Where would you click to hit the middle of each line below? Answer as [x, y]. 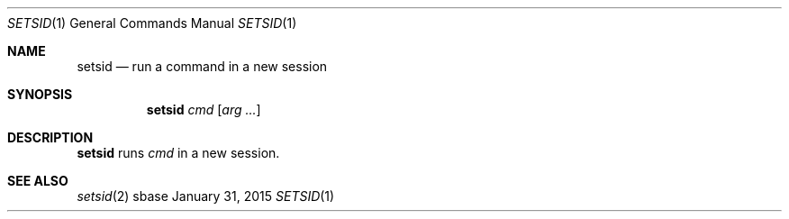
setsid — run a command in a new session [202, 66]
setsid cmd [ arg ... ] [204, 109]
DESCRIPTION [50, 137]
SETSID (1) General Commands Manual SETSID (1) [152, 23]
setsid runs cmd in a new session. [178, 153]
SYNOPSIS [40, 94]
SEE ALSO [38, 181]
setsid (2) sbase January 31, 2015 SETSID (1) [206, 196]
